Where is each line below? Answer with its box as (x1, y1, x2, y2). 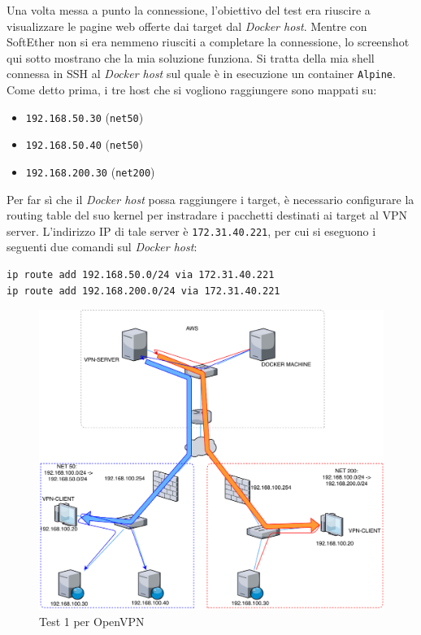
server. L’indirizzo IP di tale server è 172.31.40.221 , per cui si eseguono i (7, 222, 376, 239)
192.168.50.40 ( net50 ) (25, 136, 144, 153)
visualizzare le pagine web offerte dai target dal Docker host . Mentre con (7, 17, 367, 34)
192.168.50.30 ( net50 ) (25, 108, 144, 125)
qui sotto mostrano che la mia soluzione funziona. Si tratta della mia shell (7, 49, 375, 66)
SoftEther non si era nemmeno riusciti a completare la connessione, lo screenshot (7, 33, 410, 50)
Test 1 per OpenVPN (39, 612, 145, 629)
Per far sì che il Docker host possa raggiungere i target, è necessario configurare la (7, 190, 414, 207)
